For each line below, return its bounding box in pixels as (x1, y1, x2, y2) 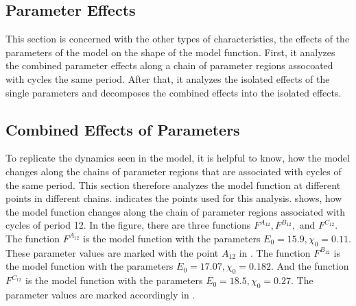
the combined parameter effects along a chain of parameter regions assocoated (5, 58, 333, 73)
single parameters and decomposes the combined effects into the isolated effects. (5, 85, 342, 99)
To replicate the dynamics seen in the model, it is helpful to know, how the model (5, 151, 350, 165)
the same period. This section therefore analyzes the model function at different (5, 177, 341, 192)
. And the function (270, 259, 349, 273)
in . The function (239, 245, 311, 259)
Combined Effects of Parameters (5, 118, 240, 140)
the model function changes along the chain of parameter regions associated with (5, 204, 346, 218)
